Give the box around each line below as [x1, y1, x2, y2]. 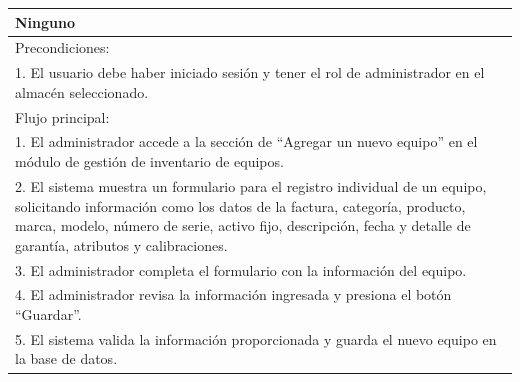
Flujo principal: [15, 106, 110, 127]
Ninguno [15, 11, 76, 32]
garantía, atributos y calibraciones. [15, 234, 228, 255]
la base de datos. [15, 348, 118, 369]
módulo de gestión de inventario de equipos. [15, 151, 284, 172]
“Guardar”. [15, 303, 82, 324]
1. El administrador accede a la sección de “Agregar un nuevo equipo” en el [15, 131, 478, 152]
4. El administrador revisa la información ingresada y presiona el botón [15, 284, 452, 305]
